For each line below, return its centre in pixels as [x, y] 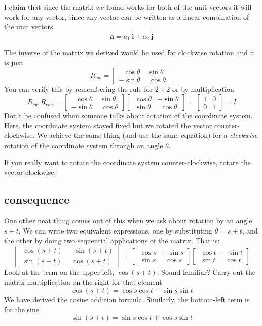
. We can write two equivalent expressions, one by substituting [116, 230]
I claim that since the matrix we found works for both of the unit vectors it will [128, 7]
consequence [37, 199]
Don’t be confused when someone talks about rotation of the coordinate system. [128, 115]
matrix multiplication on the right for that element [83, 282]
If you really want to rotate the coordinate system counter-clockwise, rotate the [127, 162]
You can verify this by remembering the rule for [79, 89]
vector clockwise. [30, 172]
